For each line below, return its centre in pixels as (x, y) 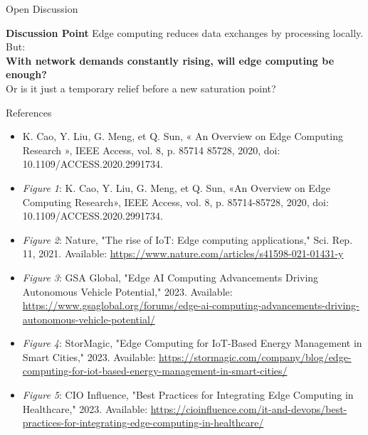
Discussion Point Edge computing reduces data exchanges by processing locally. (185, 32)
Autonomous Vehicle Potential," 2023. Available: (127, 291)
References (29, 112)
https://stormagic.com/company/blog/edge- (255, 356)
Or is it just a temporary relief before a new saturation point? (141, 88)
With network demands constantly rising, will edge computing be (170, 60)
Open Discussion (42, 9)
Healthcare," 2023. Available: (85, 408)
